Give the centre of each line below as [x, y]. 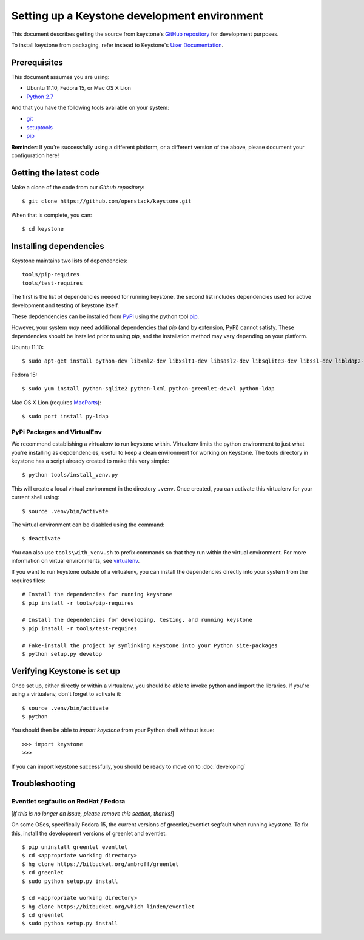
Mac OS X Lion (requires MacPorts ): [56, 402]
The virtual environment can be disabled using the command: [88, 525]
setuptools [39, 127]
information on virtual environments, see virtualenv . [76, 561]
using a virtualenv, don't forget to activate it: [66, 694]
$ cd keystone [43, 229]
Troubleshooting [43, 784]
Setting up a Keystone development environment [137, 16]
